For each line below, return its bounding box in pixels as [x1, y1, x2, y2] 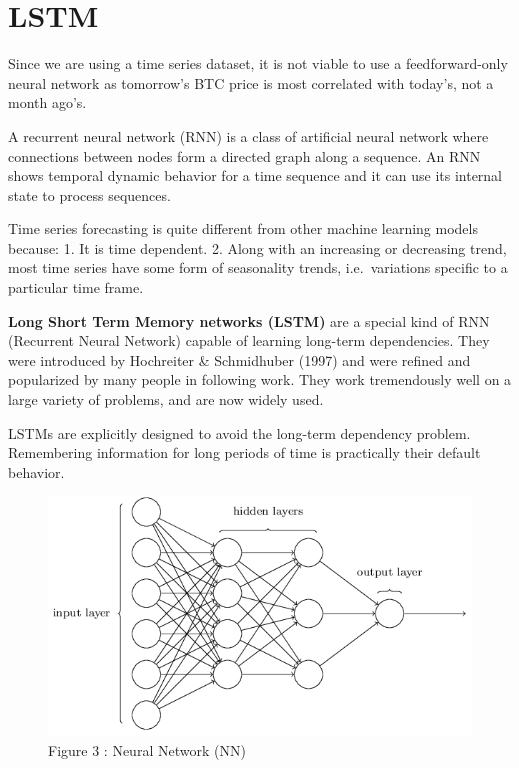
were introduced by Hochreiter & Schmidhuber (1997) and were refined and [8, 349, 471, 370]
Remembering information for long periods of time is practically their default [8, 442, 481, 463]
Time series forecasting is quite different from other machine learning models [8, 218, 478, 239]
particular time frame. [8, 277, 144, 298]
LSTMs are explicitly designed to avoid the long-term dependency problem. [8, 422, 471, 443]
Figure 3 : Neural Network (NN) [48, 739, 246, 760]
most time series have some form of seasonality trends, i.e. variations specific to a [8, 257, 508, 278]
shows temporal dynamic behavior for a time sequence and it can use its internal [8, 165, 503, 186]
